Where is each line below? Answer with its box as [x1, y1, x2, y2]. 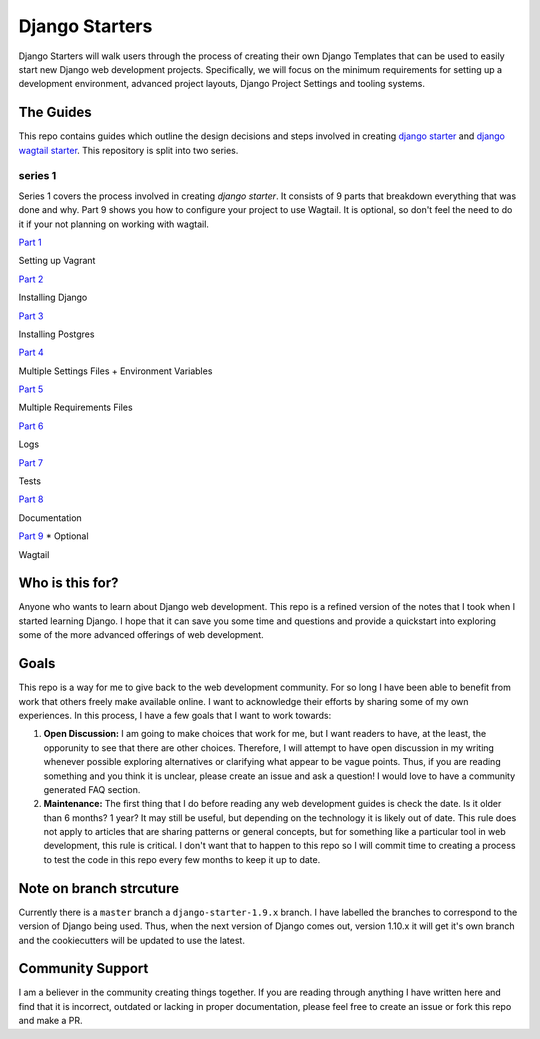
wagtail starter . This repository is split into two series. [18, 144, 239, 156]
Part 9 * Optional [18, 530, 89, 542]
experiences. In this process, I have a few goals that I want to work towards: [18, 709, 332, 721]
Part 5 [18, 383, 44, 395]
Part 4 [18, 346, 44, 359]
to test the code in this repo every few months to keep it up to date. [43, 853, 321, 865]
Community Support [18, 960, 149, 977]
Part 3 [18, 310, 44, 322]
